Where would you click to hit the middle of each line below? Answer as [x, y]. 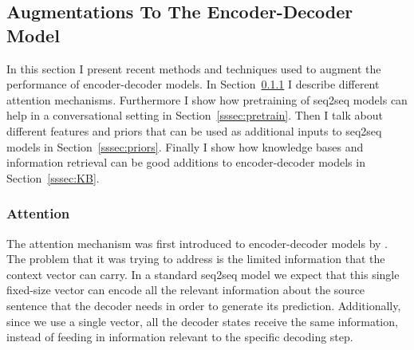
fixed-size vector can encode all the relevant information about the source [186, 290]
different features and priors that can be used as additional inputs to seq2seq [194, 130]
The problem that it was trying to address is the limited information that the [196, 259]
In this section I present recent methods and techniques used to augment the [194, 68]
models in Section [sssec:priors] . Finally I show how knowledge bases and [185, 146]
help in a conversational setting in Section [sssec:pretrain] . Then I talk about [195, 115]
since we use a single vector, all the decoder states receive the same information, [202, 321]
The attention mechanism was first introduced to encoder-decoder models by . [197, 243]
